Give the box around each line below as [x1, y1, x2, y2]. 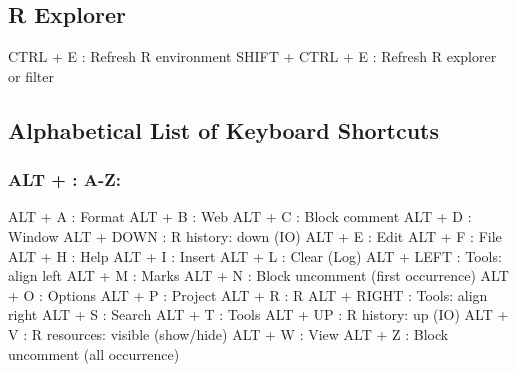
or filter [8, 65, 54, 86]
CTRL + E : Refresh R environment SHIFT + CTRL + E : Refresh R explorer [8, 46, 497, 67]
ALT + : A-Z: [8, 167, 121, 192]
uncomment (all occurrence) [8, 343, 180, 364]
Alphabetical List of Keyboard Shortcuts [8, 114, 440, 145]
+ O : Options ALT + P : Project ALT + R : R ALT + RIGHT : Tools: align [8, 284, 488, 305]
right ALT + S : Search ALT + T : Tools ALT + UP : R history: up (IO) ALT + [8, 304, 509, 325]
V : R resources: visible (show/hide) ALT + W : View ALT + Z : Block [8, 323, 449, 344]
